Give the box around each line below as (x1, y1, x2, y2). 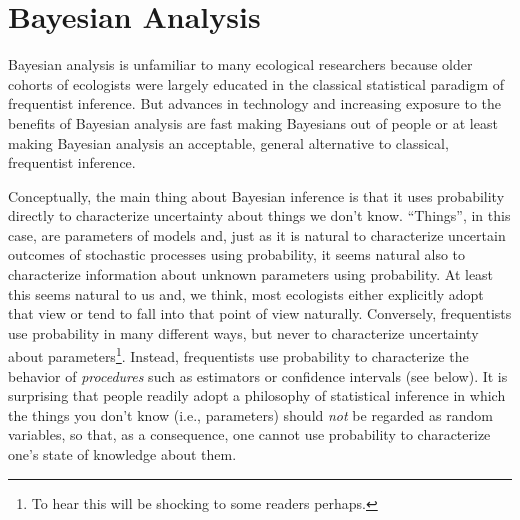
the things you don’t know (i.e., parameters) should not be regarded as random (8, 404, 493, 425)
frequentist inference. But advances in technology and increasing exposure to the (8, 93, 501, 114)
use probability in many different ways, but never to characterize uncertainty (8, 322, 479, 343)
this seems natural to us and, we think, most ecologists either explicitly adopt (8, 283, 484, 304)
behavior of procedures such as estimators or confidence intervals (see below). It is (8, 365, 508, 386)
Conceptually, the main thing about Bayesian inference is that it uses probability (8, 185, 505, 206)
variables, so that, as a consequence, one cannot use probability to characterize (8, 424, 491, 445)
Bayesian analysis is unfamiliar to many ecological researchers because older (8, 54, 473, 75)
